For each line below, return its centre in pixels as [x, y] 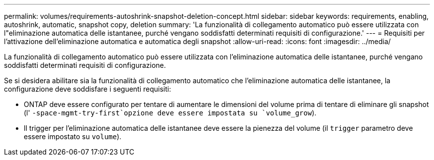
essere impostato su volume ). [73, 136]
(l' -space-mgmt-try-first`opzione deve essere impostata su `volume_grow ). [170, 113]
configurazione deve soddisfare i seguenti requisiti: [88, 89]
